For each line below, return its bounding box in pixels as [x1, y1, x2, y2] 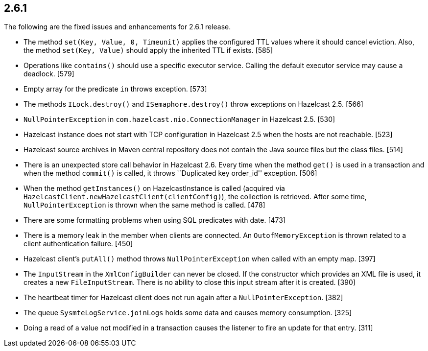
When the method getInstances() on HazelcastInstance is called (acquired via [24, 184, 285, 193]
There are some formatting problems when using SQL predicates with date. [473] [24, 216, 286, 225]
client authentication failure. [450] [24, 239, 133, 248]
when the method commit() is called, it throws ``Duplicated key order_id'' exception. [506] [24, 169, 317, 178]
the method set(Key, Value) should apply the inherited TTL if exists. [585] [24, 46, 273, 55]
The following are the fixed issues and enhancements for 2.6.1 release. [4, 23, 231, 31]
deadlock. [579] [24, 70, 74, 78]
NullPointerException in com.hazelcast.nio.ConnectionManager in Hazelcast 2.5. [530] [24, 115, 335, 124]
